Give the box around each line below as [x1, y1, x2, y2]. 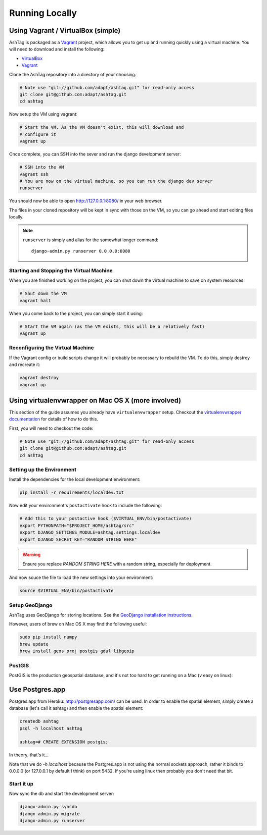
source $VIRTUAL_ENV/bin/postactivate [19, 588, 114, 594]
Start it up [9, 780, 34, 787]
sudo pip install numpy [19, 634, 78, 640]
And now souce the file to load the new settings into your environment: [9, 574, 153, 580]
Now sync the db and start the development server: [9, 790, 114, 797]
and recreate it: [9, 362, 41, 367]
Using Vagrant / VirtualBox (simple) [9, 26, 121, 35]
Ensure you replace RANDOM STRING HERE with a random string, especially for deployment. [22, 561, 212, 567]
